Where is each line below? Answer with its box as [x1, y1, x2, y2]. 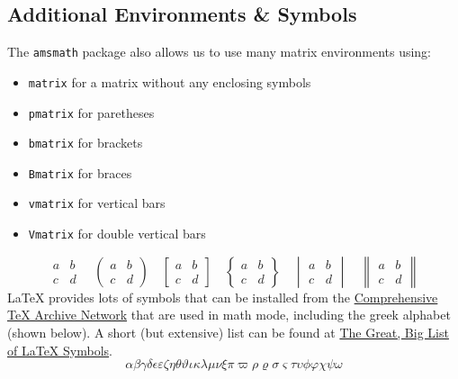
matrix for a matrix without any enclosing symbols [28, 72, 311, 91]
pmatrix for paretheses [28, 103, 155, 122]
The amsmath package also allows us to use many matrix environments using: [7, 42, 432, 61]
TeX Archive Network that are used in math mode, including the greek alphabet [7, 305, 451, 324]
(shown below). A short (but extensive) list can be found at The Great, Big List [7, 322, 449, 341]
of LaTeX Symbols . [7, 340, 112, 359]
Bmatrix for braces [28, 163, 132, 182]
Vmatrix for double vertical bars [28, 224, 206, 243]
